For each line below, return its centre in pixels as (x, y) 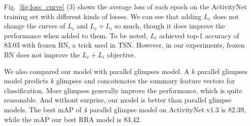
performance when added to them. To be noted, (76, 35)
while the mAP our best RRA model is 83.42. (73, 119)
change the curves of (35, 26)
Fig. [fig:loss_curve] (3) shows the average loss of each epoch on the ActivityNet (125, 6)
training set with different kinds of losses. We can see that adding (103, 16)
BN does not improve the (42, 54)
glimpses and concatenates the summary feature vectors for (146, 81)
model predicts (26, 81)
